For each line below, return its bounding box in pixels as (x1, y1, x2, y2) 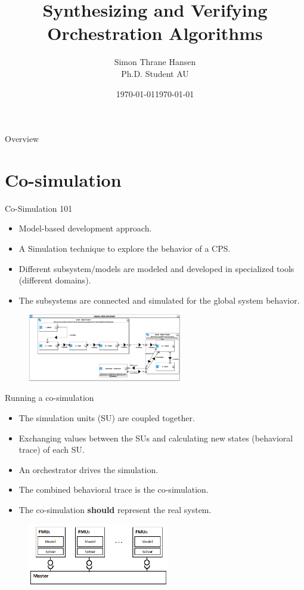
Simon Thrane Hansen (114, 55, 196, 68)
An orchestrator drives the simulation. (18, 463, 159, 475)
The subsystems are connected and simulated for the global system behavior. (18, 294, 300, 306)
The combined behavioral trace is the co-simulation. (18, 483, 209, 496)
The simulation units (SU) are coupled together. (18, 411, 195, 424)
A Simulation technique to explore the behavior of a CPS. (18, 242, 231, 254)
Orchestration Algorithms (47, 21, 263, 45)
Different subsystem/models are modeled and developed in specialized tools (18, 262, 294, 274)
